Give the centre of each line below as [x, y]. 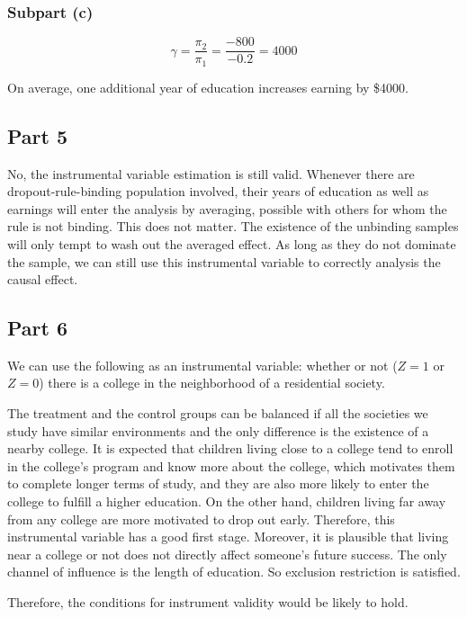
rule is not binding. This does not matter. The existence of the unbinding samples [233, 226]
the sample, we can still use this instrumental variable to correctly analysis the [224, 261]
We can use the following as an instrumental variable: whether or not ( [202, 365]
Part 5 [38, 135]
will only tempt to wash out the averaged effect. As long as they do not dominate [232, 243]
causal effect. [43, 279]
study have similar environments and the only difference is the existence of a [218, 430]
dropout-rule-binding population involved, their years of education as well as [218, 191]
